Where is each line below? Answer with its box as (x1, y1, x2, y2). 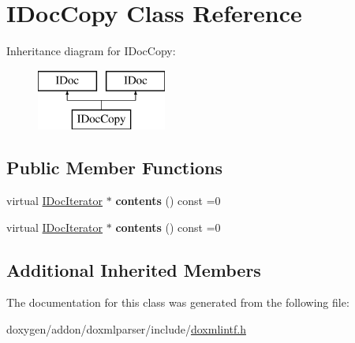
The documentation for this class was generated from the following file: (6, 294, 349, 311)
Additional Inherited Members (6, 257, 261, 281)
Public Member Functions (6, 155, 222, 180)
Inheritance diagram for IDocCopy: (6, 43, 176, 59)
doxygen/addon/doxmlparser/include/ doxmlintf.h (6, 321, 246, 337)
